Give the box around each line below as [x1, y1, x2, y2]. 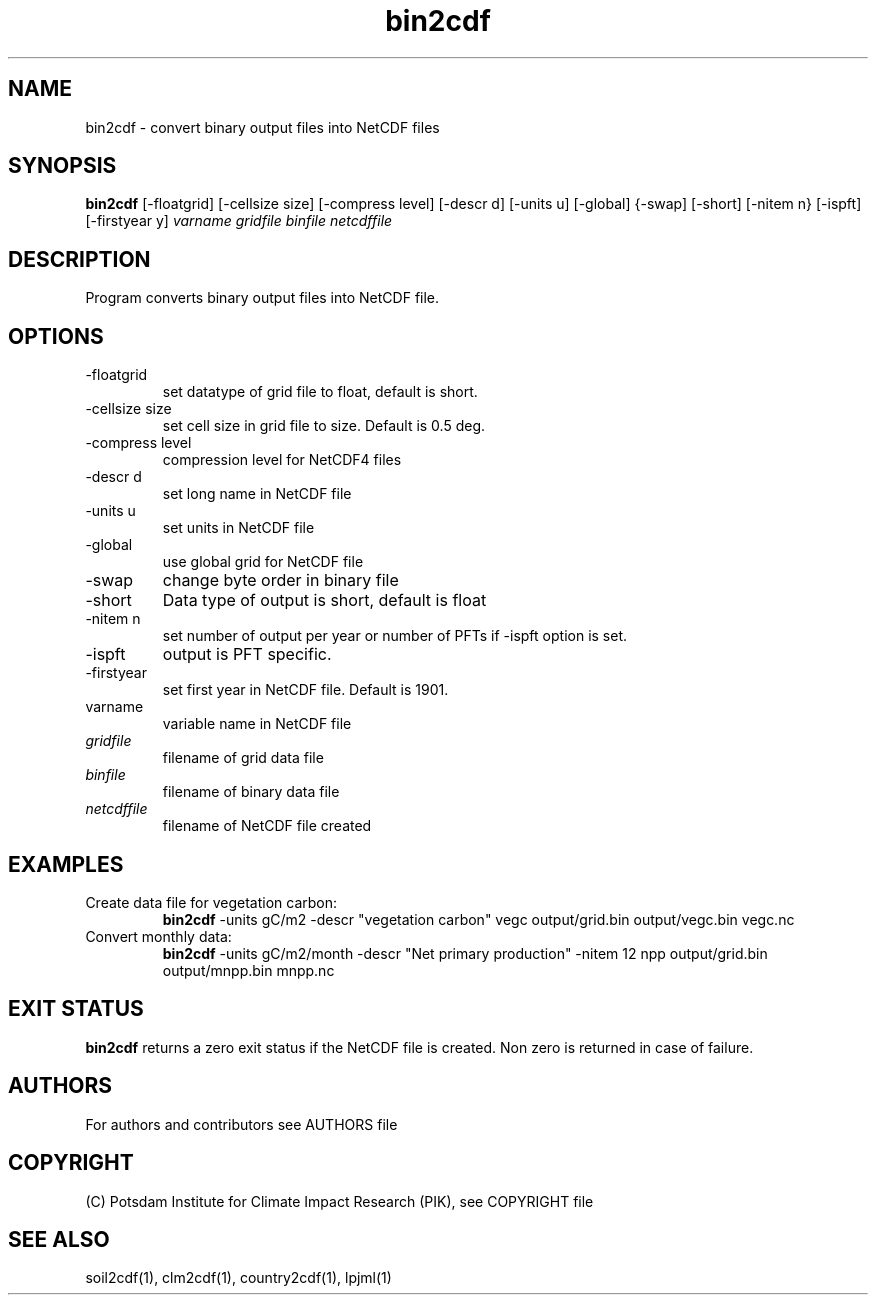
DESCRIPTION [8, 246, 151, 272]
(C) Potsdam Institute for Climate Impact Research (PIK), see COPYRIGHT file [85, 1192, 594, 1210]
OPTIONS [8, 323, 104, 349]
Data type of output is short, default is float [162, 590, 487, 611]
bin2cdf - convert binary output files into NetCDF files [85, 118, 440, 136]
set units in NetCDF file [162, 519, 315, 537]
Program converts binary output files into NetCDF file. [85, 289, 440, 307]
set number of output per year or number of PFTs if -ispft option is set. [162, 627, 628, 645]
